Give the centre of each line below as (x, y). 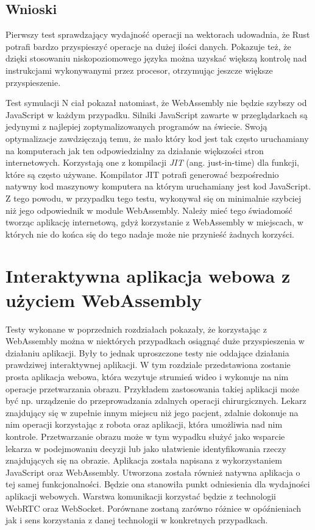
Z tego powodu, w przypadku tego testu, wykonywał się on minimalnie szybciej (154, 198)
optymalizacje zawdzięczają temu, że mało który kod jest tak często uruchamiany (157, 138)
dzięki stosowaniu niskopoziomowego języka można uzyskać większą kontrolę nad (156, 58)
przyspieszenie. (33, 82)
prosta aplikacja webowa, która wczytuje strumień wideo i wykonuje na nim (147, 376)
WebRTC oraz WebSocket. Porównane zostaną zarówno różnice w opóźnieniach (154, 508)
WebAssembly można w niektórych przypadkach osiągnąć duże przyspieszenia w (155, 341)
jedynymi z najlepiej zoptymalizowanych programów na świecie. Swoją (136, 126)
